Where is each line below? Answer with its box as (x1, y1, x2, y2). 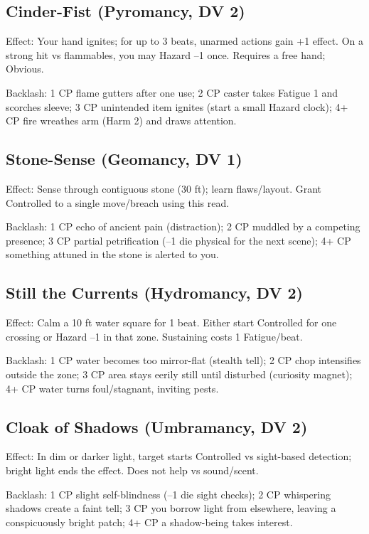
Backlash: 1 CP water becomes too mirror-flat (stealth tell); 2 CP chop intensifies (6, 353, 361, 368)
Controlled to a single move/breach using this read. (6, 195, 230, 210)
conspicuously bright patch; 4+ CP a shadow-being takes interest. (6, 514, 293, 529)
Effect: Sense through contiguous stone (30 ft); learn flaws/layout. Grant (6, 181, 322, 196)
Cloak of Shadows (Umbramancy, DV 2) (6, 415, 308, 437)
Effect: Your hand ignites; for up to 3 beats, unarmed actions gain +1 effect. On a (6, 33, 363, 48)
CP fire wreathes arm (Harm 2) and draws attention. (6, 113, 237, 128)
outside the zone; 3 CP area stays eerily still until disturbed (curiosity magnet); (6, 366, 353, 381)
